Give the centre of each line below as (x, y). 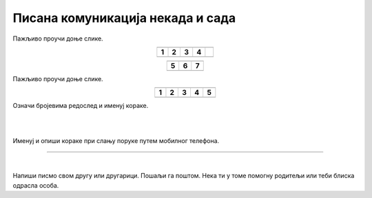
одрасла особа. (36, 185)
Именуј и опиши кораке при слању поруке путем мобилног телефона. (116, 140)
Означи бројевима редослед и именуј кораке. (81, 106)
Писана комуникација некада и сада (124, 18)
